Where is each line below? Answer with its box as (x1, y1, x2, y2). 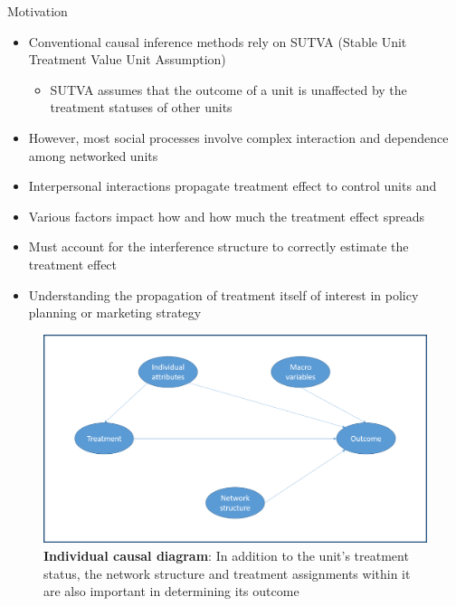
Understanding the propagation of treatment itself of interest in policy (28, 285, 419, 304)
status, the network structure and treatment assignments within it (43, 563, 411, 582)
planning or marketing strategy (28, 303, 202, 322)
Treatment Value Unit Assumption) (28, 50, 226, 69)
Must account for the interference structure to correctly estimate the (28, 237, 409, 256)
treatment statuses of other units (50, 98, 233, 117)
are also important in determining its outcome (43, 582, 299, 601)
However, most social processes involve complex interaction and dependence (28, 128, 449, 147)
